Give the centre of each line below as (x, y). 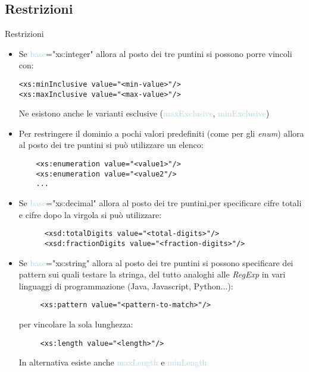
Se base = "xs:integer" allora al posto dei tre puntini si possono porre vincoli (155, 53)
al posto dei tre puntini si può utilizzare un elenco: (111, 145)
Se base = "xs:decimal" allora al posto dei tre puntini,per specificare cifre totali (160, 203)
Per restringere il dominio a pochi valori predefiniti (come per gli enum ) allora (161, 133)
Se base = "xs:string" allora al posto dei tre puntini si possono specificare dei (156, 262)
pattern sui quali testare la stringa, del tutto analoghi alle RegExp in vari (152, 274)
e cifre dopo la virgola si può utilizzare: (90, 214)
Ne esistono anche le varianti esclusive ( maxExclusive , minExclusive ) (144, 113)
